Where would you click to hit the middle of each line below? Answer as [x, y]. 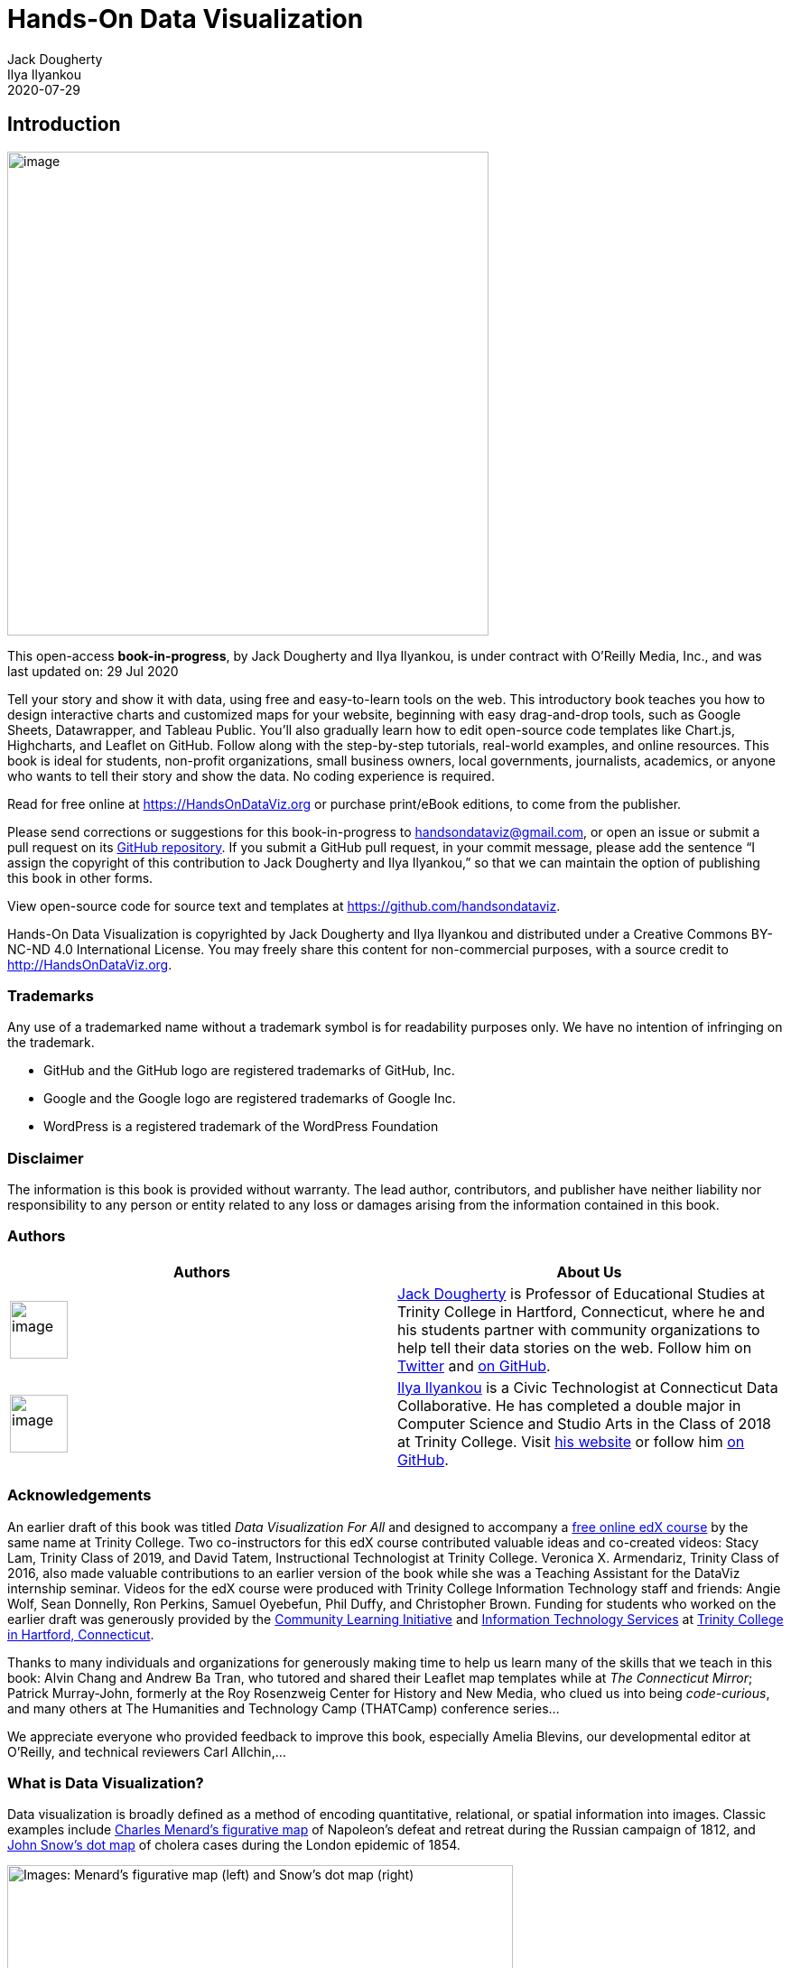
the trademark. [51, 1043]
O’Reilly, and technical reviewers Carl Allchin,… [147, 1751]
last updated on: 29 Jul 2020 [93, 671]
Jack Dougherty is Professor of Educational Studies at [582, 1293]
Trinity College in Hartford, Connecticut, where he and [582, 1311]
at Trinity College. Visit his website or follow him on [571, 1441]
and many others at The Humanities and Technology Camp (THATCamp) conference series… [284, 1708]
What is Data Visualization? [106, 1782]
